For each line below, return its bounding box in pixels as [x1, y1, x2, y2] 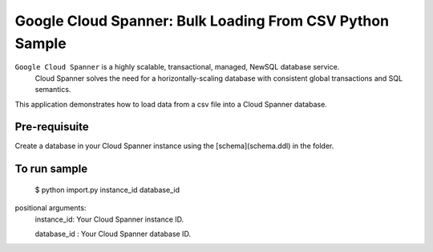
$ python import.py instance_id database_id [34, 185, 180, 194]
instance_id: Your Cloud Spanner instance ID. [34, 214, 184, 224]
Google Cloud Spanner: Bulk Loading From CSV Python [14, 12, 389, 30]
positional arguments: [14, 203, 87, 213]
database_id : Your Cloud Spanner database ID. [34, 229, 192, 238]
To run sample [14, 162, 88, 176]
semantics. [34, 85, 71, 94]
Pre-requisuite [14, 120, 90, 134]
